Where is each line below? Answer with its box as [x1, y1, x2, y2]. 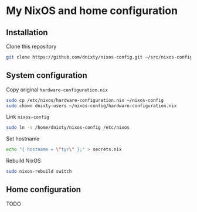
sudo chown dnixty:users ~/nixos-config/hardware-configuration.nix [6, 102, 177, 109]
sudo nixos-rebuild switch [6, 169, 72, 175]
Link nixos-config [6, 113, 50, 121]
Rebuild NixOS [6, 157, 41, 165]
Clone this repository [6, 43, 57, 50]
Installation [6, 28, 48, 37]
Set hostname [6, 135, 40, 142]
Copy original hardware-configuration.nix [6, 86, 108, 93]
